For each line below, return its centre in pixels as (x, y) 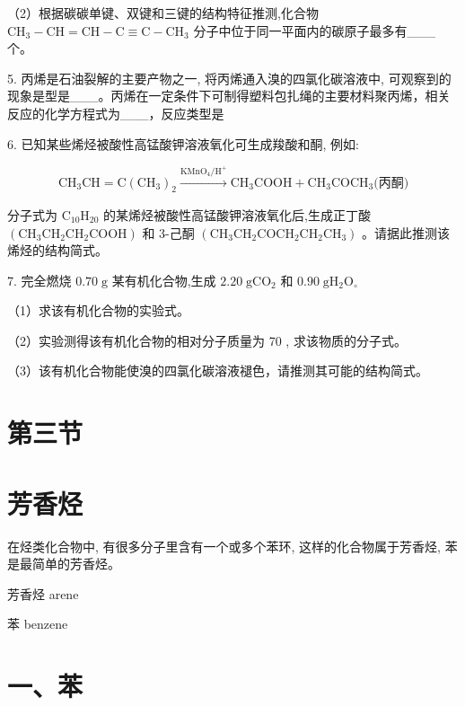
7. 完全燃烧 (39, 280)
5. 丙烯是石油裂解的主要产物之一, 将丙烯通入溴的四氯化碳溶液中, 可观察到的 (229, 78)
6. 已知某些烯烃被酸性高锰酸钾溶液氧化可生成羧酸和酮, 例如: (183, 143)
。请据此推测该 (406, 232)
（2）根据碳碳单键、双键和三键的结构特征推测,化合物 (163, 13)
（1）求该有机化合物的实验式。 (98, 310)
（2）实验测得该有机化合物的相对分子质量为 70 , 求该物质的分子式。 (207, 340)
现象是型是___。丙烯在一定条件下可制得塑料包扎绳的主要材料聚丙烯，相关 (229, 96)
